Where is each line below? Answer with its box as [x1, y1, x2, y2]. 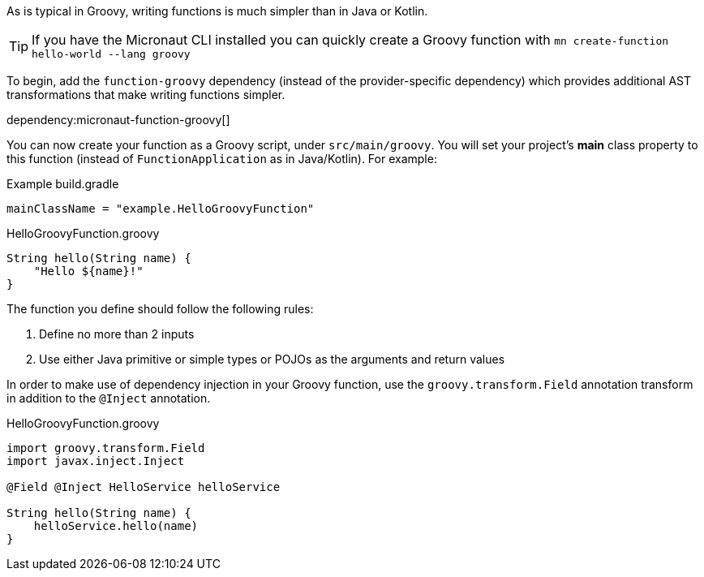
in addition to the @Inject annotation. [6, 391, 211, 405]
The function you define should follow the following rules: [6, 302, 314, 316]
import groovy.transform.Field [6, 441, 205, 454]
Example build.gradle [6, 177, 119, 191]
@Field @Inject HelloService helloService [6, 480, 281, 493]
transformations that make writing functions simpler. [6, 88, 285, 101]
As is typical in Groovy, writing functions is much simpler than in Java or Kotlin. [6, 4, 428, 18]
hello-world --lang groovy [32, 48, 191, 60]
